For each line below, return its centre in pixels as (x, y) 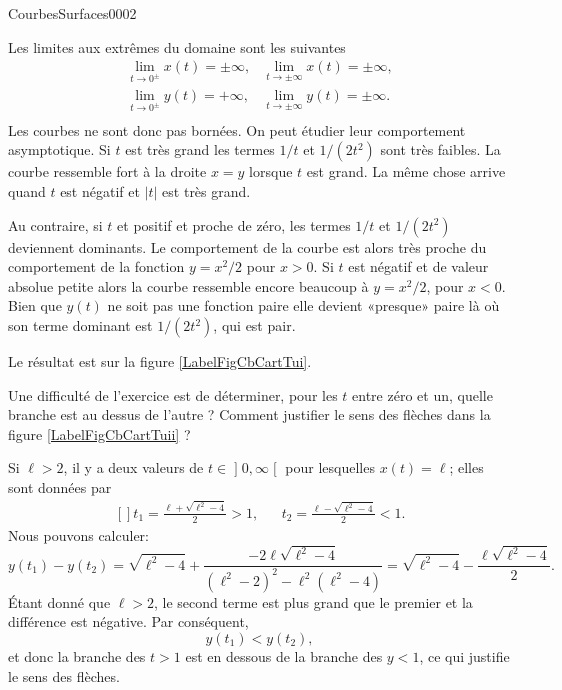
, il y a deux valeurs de (133, 467)
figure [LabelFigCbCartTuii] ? (99, 433)
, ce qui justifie (464, 656)
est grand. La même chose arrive (406, 171)
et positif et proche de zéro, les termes (234, 224)
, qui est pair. (254, 325)
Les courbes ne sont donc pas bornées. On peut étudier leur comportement (237, 129)
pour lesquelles (330, 467)
